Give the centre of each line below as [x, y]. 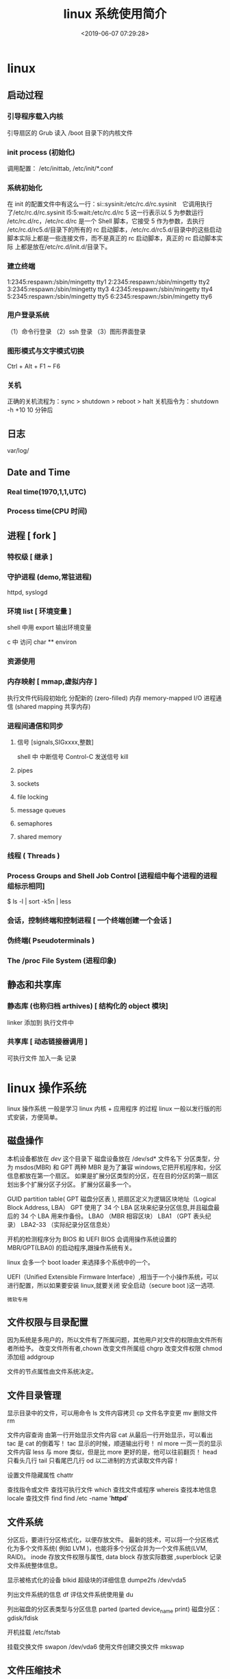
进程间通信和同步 [35, 725]
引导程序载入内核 [35, 116]
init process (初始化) [41, 152]
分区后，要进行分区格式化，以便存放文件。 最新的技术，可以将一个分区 [107, 1540]
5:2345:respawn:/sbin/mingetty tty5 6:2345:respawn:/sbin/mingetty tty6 [110, 296]
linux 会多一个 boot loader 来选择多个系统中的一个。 [80, 1262]
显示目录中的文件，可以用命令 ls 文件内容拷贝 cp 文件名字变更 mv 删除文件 [112, 1413]
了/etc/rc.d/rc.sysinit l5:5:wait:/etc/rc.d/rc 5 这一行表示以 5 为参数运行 [105, 212]
